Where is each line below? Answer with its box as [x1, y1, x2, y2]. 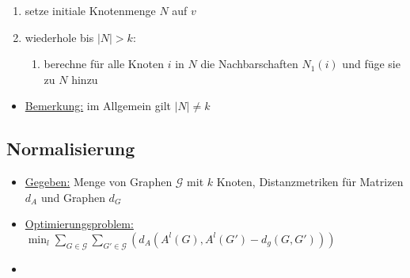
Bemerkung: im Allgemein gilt [25, 97, 171, 114]
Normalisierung [6, 136, 135, 161]
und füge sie [342, 55, 401, 72]
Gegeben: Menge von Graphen [25, 173, 173, 190]
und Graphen [40, 189, 105, 205]
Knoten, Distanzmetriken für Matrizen [216, 173, 404, 190]
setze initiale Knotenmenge [25, 2, 156, 18]
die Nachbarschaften [200, 55, 298, 72]
